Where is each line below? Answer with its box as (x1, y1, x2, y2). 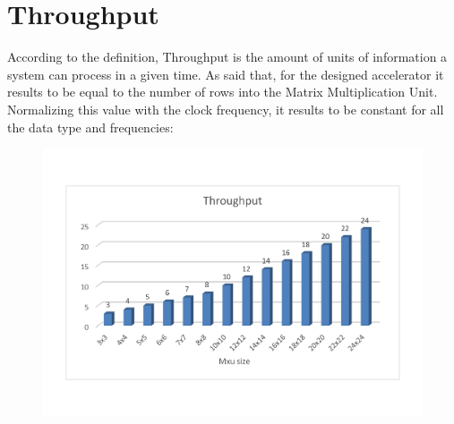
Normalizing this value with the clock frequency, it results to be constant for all (7, 99, 444, 118)
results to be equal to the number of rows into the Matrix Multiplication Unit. (7, 82, 438, 101)
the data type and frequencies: (7, 117, 174, 136)
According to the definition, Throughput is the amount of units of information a (7, 47, 448, 66)
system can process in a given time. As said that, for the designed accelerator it (7, 64, 444, 83)
